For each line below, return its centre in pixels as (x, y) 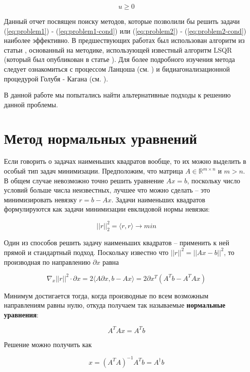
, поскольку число (214, 180)
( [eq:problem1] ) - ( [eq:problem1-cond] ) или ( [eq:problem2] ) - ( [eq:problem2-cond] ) (125, 30)
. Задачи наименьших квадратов (158, 199)
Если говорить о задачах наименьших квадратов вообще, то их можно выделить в (125, 161)
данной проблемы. (31, 104)
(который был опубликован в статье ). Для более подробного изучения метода (120, 59)
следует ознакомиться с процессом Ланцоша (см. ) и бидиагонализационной (117, 69)
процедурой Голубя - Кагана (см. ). (56, 78)
